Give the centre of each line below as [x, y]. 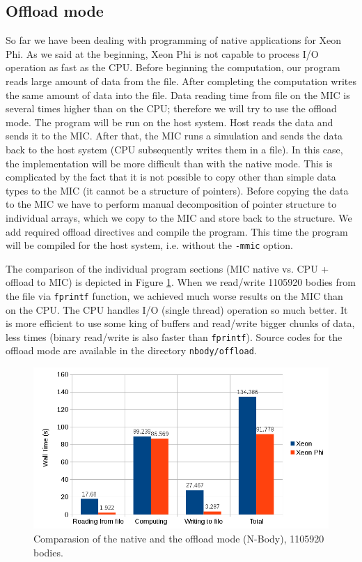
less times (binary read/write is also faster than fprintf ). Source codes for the [174, 336]
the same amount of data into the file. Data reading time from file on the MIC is [178, 94]
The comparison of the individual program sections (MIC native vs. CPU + [167, 268]
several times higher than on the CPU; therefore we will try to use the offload [171, 108]
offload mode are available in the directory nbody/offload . [131, 350]
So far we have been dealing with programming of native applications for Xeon [174, 40]
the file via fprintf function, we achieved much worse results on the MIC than [174, 295]
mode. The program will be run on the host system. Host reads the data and [170, 122]
